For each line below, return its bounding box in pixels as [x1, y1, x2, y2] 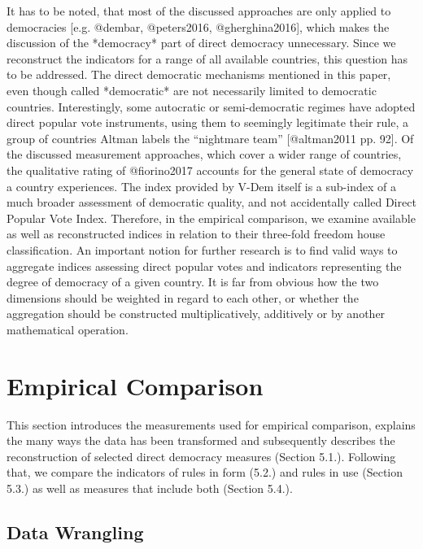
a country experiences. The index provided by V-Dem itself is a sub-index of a [7, 177, 396, 194]
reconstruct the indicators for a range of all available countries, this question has [7, 50, 408, 67]
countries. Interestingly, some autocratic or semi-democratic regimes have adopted [7, 98, 416, 115]
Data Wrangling [7, 519, 144, 544]
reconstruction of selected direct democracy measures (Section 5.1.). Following [7, 447, 396, 464]
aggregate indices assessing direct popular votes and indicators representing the [7, 257, 402, 274]
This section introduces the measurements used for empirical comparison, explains [7, 416, 416, 433]
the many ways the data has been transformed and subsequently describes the [7, 432, 395, 449]
